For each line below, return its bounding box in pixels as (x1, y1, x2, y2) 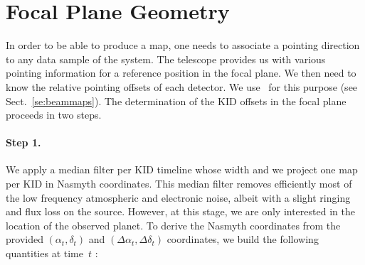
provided (6, 232, 43, 247)
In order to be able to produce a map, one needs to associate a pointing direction (6, 38, 360, 53)
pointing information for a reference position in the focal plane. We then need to (6, 65, 356, 80)
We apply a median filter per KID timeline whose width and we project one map (6, 162, 358, 177)
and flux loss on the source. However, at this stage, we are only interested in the (6, 204, 355, 219)
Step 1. (6, 135, 41, 150)
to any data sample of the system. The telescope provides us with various (6, 51, 326, 66)
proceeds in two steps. (6, 107, 102, 122)
